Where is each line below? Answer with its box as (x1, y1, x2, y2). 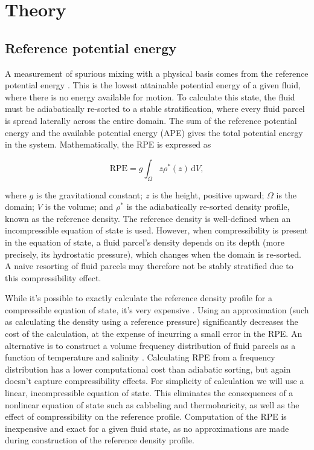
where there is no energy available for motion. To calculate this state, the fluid (5, 90, 295, 103)
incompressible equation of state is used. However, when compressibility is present (5, 224, 308, 236)
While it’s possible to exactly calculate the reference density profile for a (5, 292, 273, 304)
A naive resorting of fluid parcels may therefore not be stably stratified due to (5, 259, 293, 272)
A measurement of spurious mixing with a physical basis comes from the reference (5, 67, 309, 79)
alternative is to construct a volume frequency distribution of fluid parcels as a (5, 339, 296, 351)
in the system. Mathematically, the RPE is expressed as (5, 138, 211, 151)
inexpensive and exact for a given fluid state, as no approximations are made (5, 422, 289, 434)
